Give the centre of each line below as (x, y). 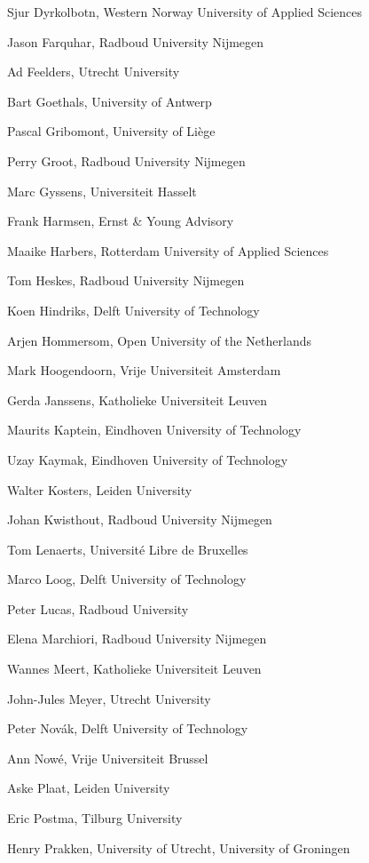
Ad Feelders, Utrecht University (94, 72)
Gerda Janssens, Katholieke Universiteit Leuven (137, 400)
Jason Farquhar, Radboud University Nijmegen (136, 41)
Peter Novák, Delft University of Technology (128, 728)
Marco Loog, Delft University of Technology (127, 579)
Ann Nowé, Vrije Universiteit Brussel (108, 758)
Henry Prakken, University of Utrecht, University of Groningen (179, 847)
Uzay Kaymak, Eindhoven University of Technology (148, 459)
